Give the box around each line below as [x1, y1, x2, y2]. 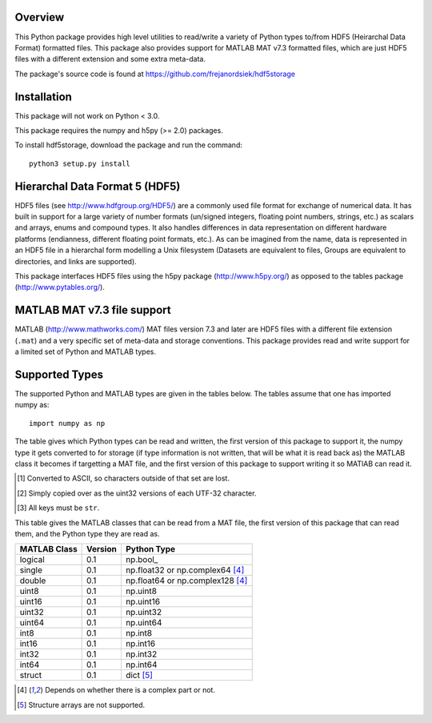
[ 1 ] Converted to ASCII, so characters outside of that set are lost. [17, 473, 230, 484]
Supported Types [14, 368, 104, 381]
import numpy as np [29, 419, 106, 428]
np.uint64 [125, 617, 162, 629]
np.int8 [125, 628, 152, 639]
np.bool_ [125, 554, 158, 565]
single [19, 564, 43, 576]
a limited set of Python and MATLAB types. [14, 347, 156, 356]
